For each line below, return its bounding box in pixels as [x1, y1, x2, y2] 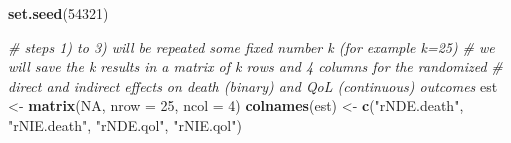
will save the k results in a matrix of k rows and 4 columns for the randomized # [8, 56, 503, 77]
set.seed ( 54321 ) [8, 3, 109, 23]
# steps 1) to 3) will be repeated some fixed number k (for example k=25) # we [8, 36, 495, 57]
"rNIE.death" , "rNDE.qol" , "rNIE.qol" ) [8, 114, 242, 135]
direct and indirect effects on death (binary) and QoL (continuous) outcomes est [8, 75, 498, 96]
